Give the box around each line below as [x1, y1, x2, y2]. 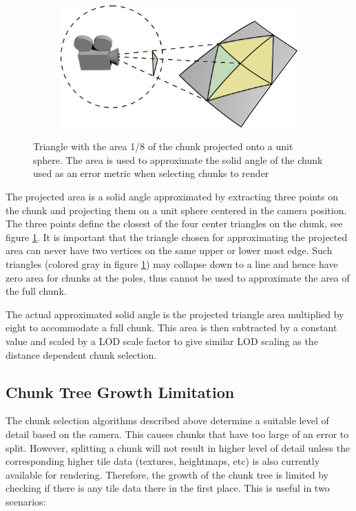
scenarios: [6, 494, 46, 508]
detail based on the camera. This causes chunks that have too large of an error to [6, 427, 349, 441]
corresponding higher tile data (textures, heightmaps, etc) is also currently [6, 454, 320, 468]
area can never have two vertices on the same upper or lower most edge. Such [6, 243, 333, 258]
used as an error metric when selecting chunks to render [33, 166, 269, 180]
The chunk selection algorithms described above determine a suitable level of [6, 413, 329, 428]
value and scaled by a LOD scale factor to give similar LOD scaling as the [6, 334, 318, 348]
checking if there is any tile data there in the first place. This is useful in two [6, 481, 330, 495]
